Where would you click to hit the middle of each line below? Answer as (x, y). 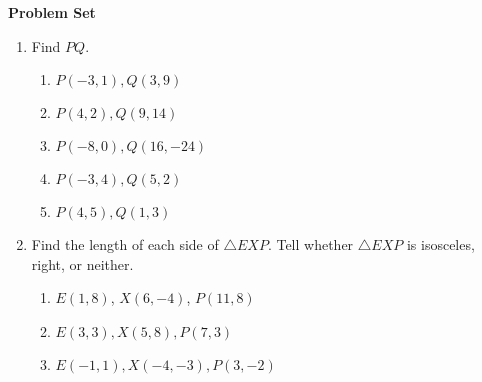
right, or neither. (82, 263)
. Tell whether (310, 244)
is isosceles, (440, 244)
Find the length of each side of (125, 244)
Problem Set (52, 12)
